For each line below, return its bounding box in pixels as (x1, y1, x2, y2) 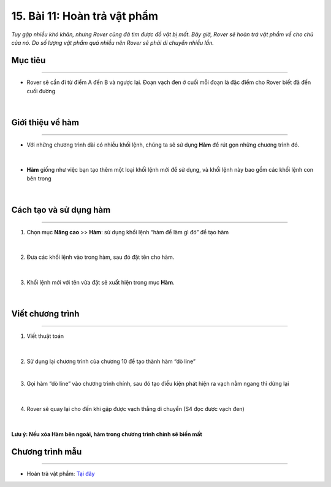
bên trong (26, 175, 51, 182)
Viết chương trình (11, 309, 80, 319)
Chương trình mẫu (11, 447, 82, 457)
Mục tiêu (11, 55, 46, 66)
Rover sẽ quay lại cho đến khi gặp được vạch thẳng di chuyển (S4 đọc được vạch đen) (26, 405, 245, 413)
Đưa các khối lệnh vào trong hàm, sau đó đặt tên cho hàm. (26, 253, 175, 261)
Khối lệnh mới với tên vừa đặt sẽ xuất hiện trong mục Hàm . (26, 279, 175, 286)
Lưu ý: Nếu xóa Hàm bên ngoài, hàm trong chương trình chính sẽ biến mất (11, 430, 202, 438)
